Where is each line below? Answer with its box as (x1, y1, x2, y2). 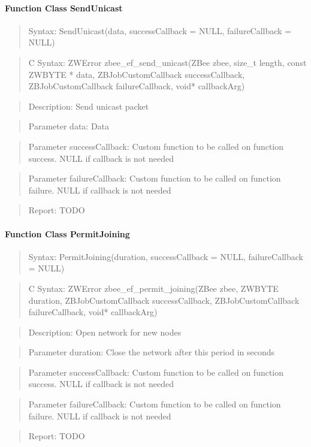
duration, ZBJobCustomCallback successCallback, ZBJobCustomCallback (28, 294, 300, 306)
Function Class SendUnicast (5, 1, 123, 14)
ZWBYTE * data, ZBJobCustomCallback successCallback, (28, 68, 245, 80)
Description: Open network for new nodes (28, 325, 182, 338)
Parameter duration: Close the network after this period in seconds (28, 346, 275, 358)
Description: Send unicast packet (28, 99, 149, 112)
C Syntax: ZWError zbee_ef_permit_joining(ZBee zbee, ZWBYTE (28, 282, 279, 294)
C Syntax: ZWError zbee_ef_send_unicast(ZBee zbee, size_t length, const (28, 56, 307, 68)
